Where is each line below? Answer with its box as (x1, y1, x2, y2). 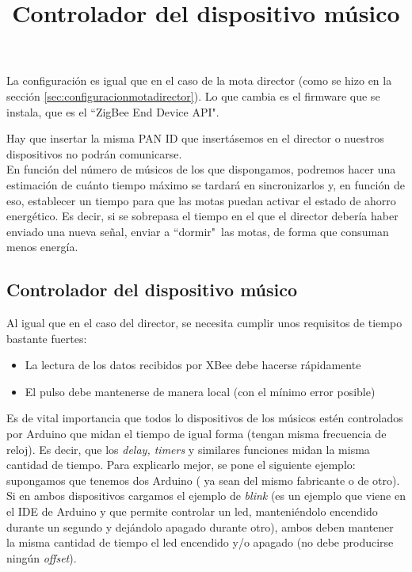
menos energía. (6, 238, 78, 255)
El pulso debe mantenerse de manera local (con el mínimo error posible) (25, 383, 376, 399)
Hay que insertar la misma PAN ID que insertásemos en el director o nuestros (6, 130, 384, 147)
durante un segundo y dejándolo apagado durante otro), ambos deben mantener (6, 518, 394, 535)
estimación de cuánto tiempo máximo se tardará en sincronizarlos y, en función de (6, 176, 405, 193)
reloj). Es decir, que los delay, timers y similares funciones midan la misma (6, 440, 370, 457)
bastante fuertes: (6, 330, 87, 346)
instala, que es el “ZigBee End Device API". (6, 103, 219, 120)
